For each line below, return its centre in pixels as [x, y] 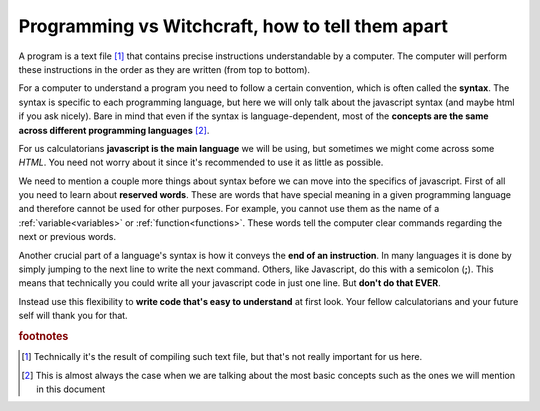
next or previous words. [67, 237]
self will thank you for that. [73, 316]
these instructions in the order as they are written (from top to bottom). [164, 69]
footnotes [43, 336]
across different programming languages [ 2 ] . [114, 130]
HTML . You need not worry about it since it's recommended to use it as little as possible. [201, 162]
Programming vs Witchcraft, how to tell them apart [233, 26]
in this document [70, 389]
